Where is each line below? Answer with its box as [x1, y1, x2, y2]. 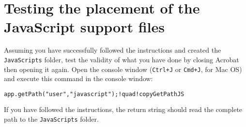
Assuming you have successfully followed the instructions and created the [4, 45, 221, 55]
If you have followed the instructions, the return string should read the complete [4, 104, 243, 114]
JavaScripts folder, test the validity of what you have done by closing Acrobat [4, 54, 239, 64]
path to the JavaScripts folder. [4, 114, 99, 124]
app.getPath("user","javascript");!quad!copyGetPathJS [4, 90, 184, 98]
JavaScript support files [4, 17, 165, 37]
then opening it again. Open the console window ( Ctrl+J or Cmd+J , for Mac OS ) [4, 64, 242, 74]
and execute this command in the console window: [4, 73, 153, 84]
